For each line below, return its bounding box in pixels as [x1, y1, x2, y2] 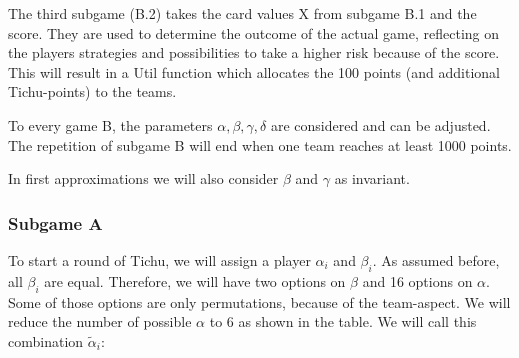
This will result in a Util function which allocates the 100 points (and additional [8, 61, 500, 82]
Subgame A [8, 210, 103, 235]
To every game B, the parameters [8, 114, 213, 135]
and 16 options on [362, 270, 473, 291]
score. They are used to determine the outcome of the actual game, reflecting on [8, 22, 500, 43]
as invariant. [334, 168, 410, 189]
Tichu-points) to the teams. [8, 81, 177, 102]
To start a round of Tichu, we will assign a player [8, 249, 311, 270]
